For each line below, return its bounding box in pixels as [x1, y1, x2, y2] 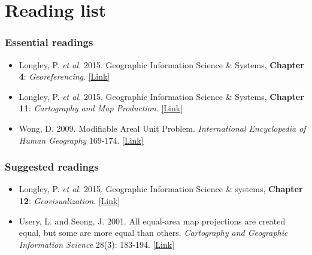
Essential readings [5, 35, 93, 50]
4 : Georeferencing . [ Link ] [19, 70, 110, 83]
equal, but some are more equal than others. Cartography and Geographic [19, 226, 288, 239]
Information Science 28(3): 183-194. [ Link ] [19, 238, 175, 250]
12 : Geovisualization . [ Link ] [19, 194, 120, 207]
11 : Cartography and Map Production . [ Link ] [19, 102, 183, 114]
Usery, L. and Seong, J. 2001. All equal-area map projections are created [19, 214, 286, 227]
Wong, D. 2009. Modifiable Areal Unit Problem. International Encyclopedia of [19, 122, 306, 134]
